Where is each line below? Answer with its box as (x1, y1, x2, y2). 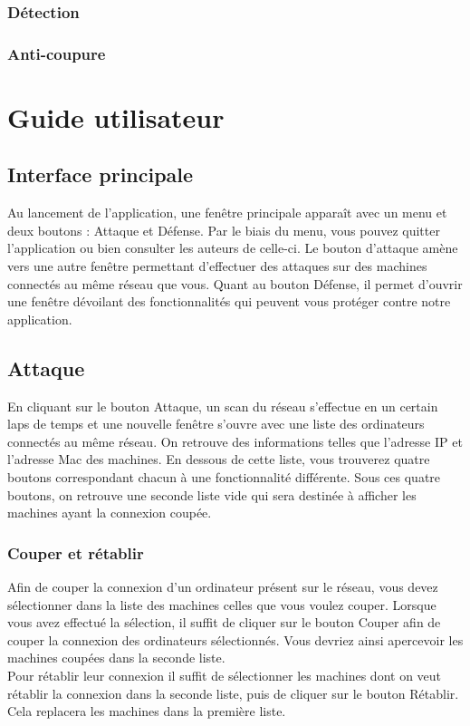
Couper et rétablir (7, 541, 144, 564)
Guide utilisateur (7, 98, 225, 135)
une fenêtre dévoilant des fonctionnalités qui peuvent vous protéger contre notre (7, 292, 451, 311)
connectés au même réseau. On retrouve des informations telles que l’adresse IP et (7, 431, 463, 450)
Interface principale (7, 160, 194, 189)
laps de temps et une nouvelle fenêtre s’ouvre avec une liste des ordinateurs (7, 414, 425, 433)
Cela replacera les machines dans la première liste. (7, 702, 286, 721)
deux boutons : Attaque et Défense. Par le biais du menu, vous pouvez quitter (7, 220, 440, 239)
